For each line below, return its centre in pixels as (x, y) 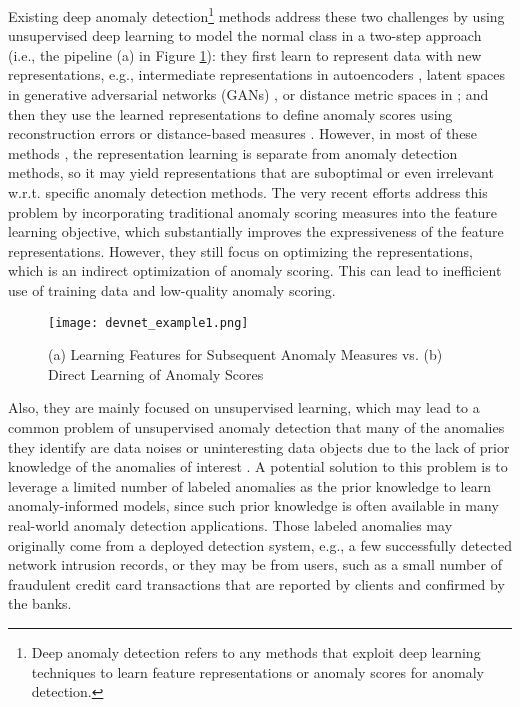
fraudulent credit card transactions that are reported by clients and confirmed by (256, 583)
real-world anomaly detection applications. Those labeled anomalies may (230, 524)
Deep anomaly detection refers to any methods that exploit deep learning (256, 651)
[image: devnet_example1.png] (148, 322)
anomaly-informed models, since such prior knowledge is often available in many (253, 505)
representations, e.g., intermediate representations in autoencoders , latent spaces (256, 74)
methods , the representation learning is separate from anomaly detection (233, 152)
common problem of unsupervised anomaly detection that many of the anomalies (256, 427)
